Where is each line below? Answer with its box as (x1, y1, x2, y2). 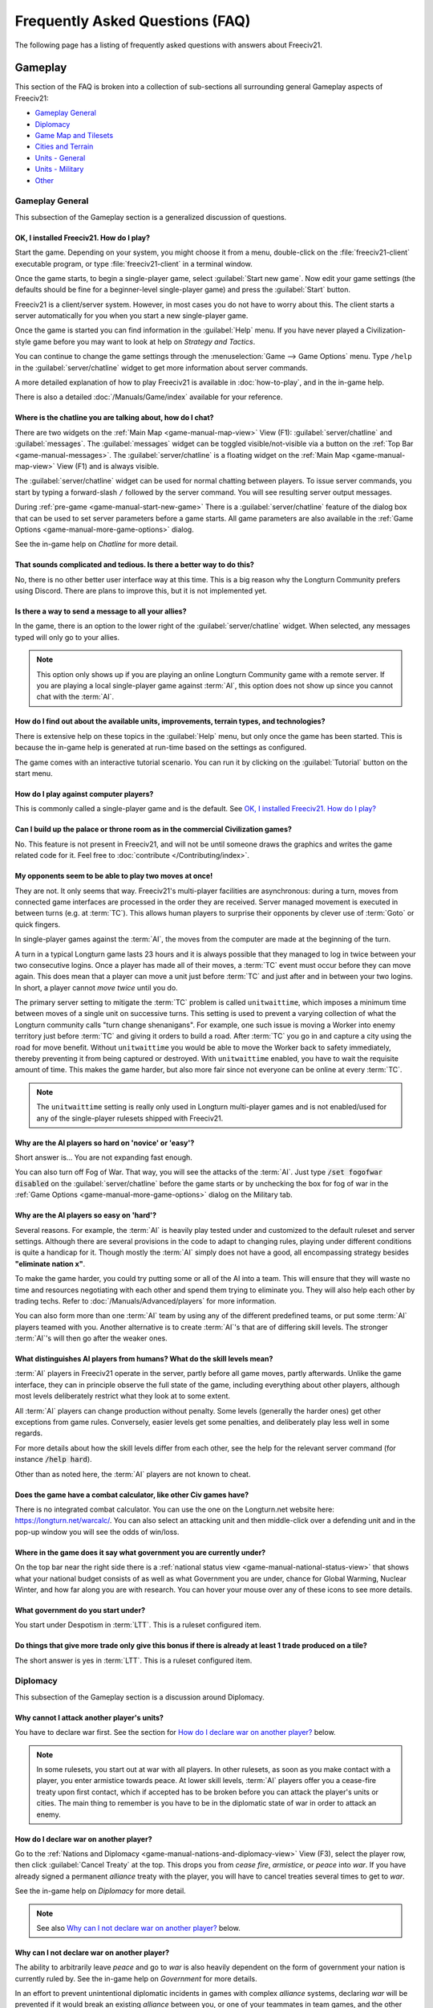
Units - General (34, 153, 86, 162)
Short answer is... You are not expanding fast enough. (14, 1153, 192, 1162)
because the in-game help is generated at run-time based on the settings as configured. (14, 743, 307, 753)
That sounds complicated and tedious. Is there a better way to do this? (14, 560, 254, 569)
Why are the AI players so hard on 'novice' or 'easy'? (14, 1137, 195, 1148)
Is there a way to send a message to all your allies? (14, 606, 188, 616)
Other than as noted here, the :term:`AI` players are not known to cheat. (14, 1469, 251, 1479)
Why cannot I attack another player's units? (14, 1712, 164, 1722)
